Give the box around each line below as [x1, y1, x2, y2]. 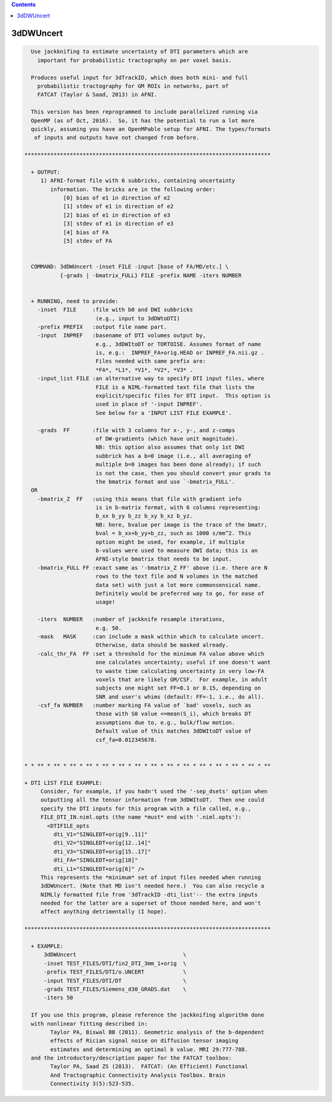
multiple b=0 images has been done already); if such [95, 461, 261, 468]
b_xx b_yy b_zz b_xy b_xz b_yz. [95, 513, 193, 519]
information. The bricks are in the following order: [50, 186, 216, 193]
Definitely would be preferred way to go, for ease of [95, 590, 264, 597]
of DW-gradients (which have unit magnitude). [95, 435, 239, 442]
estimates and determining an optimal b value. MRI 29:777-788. [50, 1045, 248, 1053]
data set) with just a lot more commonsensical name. [95, 581, 261, 588]
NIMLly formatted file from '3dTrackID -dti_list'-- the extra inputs [40, 891, 258, 898]
